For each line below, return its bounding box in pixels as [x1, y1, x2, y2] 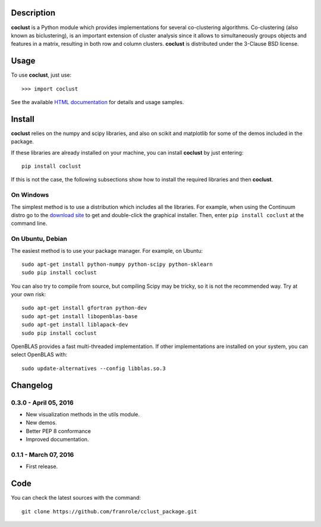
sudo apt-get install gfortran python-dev [21, 305, 147, 312]
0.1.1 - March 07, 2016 [11, 450, 74, 459]
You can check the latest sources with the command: [11, 494, 141, 501]
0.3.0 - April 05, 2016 [11, 399, 74, 407]
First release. [26, 463, 58, 470]
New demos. [26, 419, 57, 426]
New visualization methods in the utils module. [26, 410, 140, 418]
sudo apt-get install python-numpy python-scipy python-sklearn [21, 261, 213, 268]
